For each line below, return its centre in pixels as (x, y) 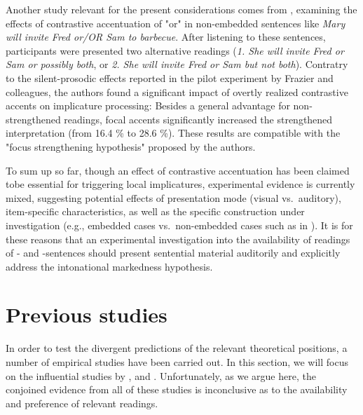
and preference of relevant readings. (82, 403)
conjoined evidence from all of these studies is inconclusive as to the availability (177, 389)
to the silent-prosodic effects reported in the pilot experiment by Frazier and (170, 77)
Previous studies (87, 314)
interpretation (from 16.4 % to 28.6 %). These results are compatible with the (173, 133)
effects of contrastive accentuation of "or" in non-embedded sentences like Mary (176, 23)
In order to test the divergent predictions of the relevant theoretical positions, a (177, 348)
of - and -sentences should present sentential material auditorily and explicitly (173, 253)
